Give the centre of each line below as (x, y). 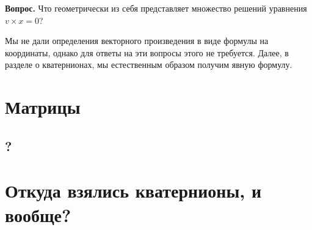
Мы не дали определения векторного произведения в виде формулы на (137, 41)
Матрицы (43, 107)
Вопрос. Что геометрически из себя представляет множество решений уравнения (156, 8)
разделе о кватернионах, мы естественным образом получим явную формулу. (149, 65)
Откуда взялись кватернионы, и (133, 191)
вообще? (38, 214)
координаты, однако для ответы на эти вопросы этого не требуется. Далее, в (147, 52)
